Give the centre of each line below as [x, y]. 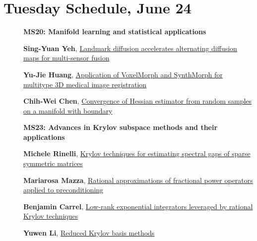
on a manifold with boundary [68, 110]
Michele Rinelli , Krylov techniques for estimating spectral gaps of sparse [137, 153]
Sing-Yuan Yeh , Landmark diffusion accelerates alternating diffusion [130, 48]
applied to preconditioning [64, 190]
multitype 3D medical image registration [85, 84]
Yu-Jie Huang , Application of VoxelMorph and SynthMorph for [123, 74]
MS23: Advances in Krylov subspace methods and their [121, 127]
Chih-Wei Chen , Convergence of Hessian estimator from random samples [138, 101]
